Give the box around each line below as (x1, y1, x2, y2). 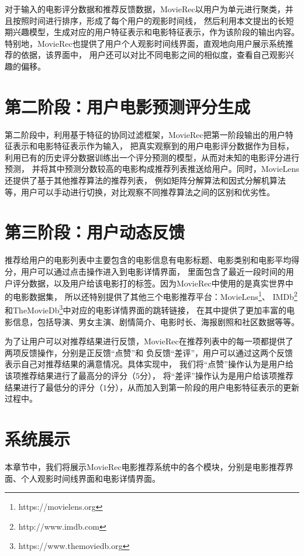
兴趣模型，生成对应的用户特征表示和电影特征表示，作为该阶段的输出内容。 (12, 26, 299, 38)
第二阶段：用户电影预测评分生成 (5, 94, 251, 118)
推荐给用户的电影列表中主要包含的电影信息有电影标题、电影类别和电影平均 (5, 254, 291, 266)
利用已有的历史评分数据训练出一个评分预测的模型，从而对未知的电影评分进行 (5, 151, 299, 163)
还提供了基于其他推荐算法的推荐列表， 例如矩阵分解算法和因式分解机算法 (5, 174, 286, 187)
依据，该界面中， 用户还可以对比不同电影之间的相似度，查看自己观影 (20, 49, 286, 61)
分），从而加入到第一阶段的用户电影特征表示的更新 (107, 381, 299, 393)
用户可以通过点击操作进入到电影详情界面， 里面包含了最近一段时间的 (20, 265, 286, 277)
